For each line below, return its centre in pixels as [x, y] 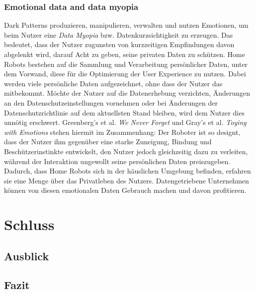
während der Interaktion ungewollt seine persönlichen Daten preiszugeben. [117, 161]
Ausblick [27, 256]
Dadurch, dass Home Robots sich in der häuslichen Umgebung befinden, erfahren [127, 171]
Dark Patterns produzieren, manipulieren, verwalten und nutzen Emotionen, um [126, 25]
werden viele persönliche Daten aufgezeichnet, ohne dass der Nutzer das [113, 83]
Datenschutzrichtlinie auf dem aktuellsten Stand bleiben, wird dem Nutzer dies [124, 112]
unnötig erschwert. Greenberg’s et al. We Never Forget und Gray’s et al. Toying [125, 122]
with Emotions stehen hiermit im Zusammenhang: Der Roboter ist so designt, [122, 132]
